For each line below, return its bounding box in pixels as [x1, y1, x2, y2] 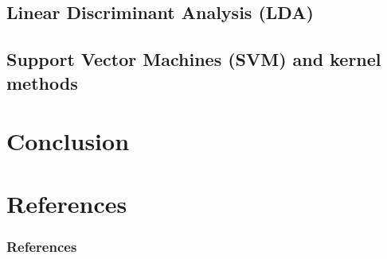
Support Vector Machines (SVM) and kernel [6, 47, 381, 72]
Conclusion [6, 125, 130, 157]
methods [6, 70, 78, 95]
